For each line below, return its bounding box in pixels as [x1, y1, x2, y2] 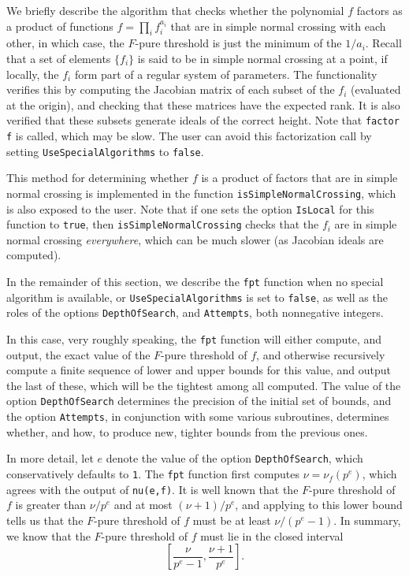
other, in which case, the [6, 35, 125, 51]
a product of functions [6, 17, 113, 34]
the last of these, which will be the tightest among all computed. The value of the [6, 377, 401, 393]
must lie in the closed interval [200, 527, 344, 544]
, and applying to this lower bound [235, 496, 403, 513]
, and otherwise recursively [256, 346, 385, 362]
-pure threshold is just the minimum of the [135, 35, 342, 51]
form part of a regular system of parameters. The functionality [74, 65, 377, 82]
